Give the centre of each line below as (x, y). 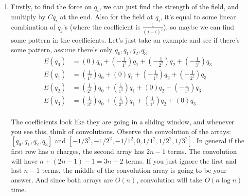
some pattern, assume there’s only (62, 50)
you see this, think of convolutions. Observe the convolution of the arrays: (121, 131)
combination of (33, 26)
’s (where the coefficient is (102, 26)
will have (24, 160)
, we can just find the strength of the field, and (169, 6)
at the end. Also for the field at (106, 16)
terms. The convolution (203, 151)
